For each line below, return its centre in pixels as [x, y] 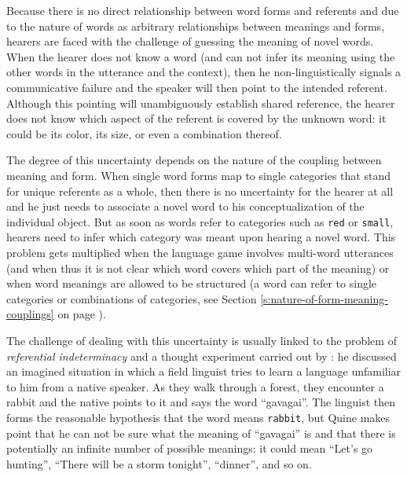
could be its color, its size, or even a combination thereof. [144, 133]
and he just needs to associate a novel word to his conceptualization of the [185, 206]
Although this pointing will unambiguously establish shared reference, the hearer [201, 103]
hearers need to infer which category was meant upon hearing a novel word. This [201, 237]
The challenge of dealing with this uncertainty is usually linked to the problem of [202, 340]
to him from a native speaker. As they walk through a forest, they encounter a [195, 386]
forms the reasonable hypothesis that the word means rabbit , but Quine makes [198, 417]
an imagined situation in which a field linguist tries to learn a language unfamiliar [204, 371]
